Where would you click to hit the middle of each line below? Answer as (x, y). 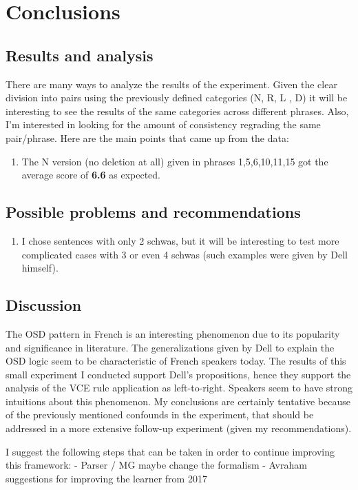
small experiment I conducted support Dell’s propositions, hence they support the (178, 374)
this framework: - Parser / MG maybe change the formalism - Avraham (156, 465)
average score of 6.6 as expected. (91, 175)
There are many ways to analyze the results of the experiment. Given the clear (171, 84)
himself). (40, 268)
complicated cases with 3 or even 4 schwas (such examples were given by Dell (185, 254)
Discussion (44, 305)
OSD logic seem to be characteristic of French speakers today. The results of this (176, 361)
